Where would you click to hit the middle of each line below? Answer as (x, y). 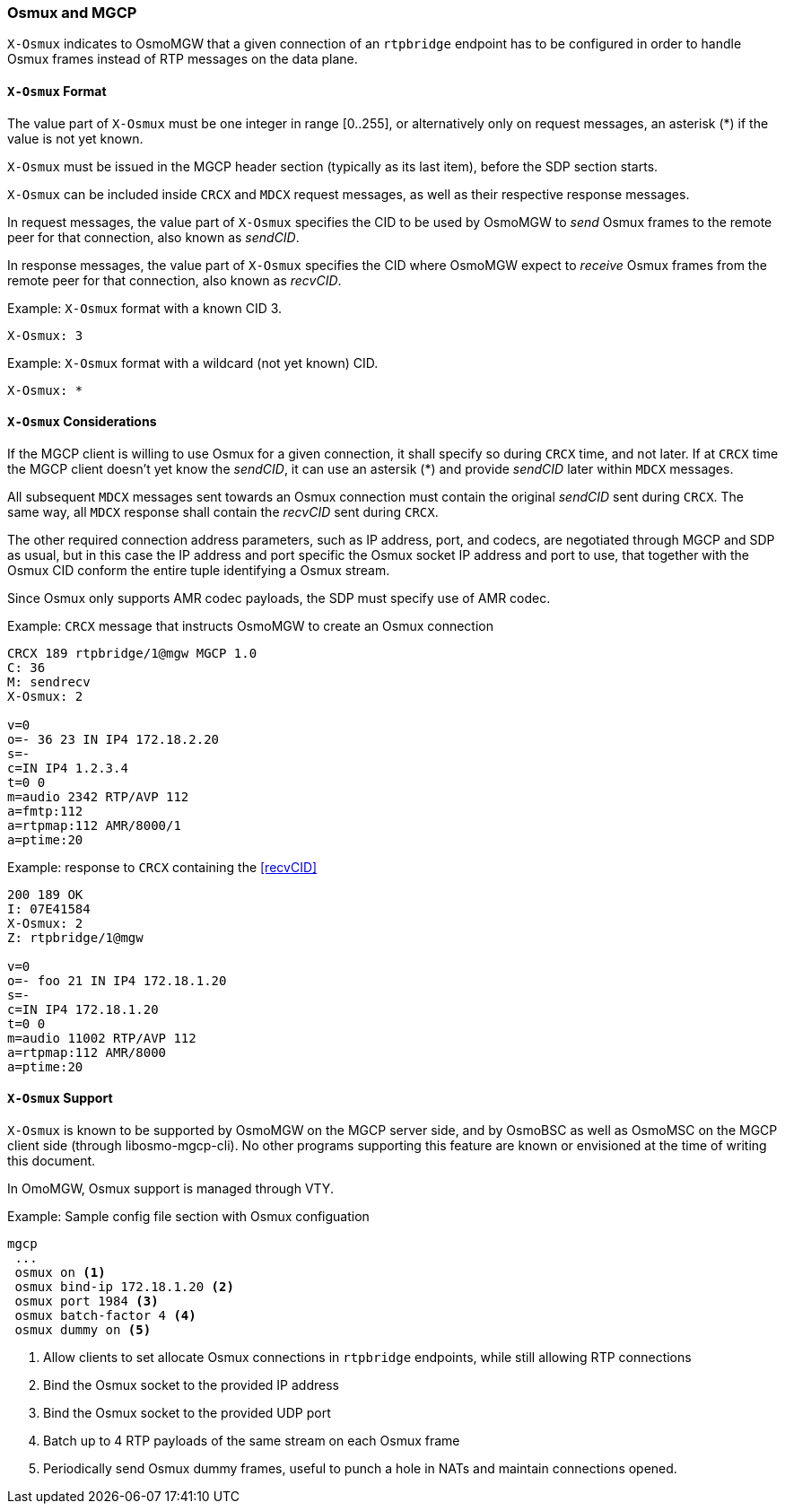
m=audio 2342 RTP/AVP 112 (98, 796)
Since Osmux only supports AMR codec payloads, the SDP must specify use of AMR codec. (279, 598)
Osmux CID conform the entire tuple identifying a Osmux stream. (199, 570)
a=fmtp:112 (45, 811)
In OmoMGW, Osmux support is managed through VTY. (170, 1189)
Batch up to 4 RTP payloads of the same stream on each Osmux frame (252, 1441)
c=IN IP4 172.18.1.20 (83, 1009)
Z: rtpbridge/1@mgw (75, 937)
